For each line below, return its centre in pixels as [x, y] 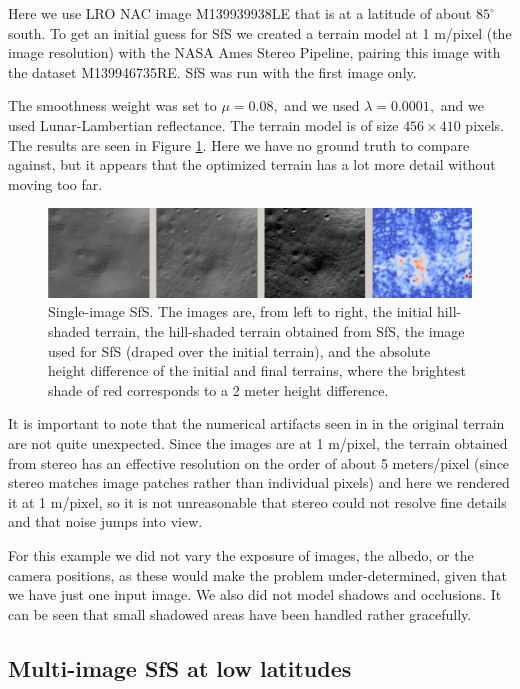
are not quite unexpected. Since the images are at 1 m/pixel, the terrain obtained [258, 442]
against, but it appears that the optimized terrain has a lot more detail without [252, 164]
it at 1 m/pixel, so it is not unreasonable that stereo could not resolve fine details [257, 501]
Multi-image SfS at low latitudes [180, 667]
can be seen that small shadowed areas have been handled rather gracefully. [240, 613]
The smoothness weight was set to [112, 105]
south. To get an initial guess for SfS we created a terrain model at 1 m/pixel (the [260, 32]
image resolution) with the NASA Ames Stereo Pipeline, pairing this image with [254, 52]
